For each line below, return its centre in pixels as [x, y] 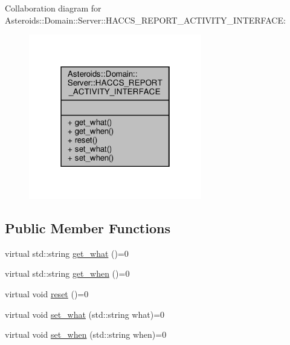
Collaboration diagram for [53, 8]
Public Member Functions [88, 228]
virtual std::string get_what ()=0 [67, 253]
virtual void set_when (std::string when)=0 [86, 334]
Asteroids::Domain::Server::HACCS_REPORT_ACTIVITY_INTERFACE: [145, 20]
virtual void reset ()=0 [47, 294]
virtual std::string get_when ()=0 [67, 273]
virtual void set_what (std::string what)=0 [85, 314]
